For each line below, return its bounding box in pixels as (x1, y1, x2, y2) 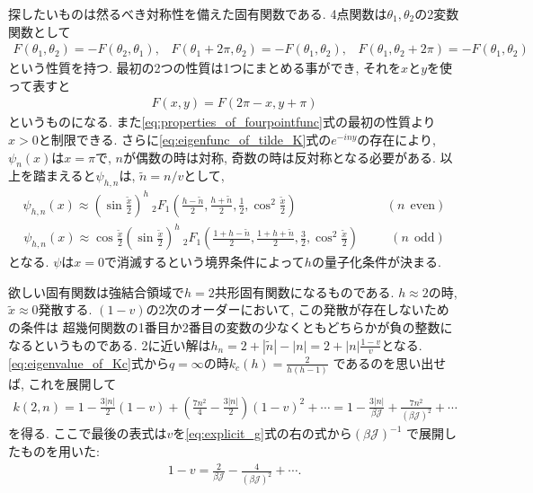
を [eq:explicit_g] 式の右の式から (173, 424, 352, 443)
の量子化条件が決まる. (311, 252, 441, 271)
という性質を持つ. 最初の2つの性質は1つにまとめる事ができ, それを (8, 58, 402, 77)
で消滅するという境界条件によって (103, 252, 305, 271)
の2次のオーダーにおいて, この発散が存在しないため (146, 300, 449, 319)
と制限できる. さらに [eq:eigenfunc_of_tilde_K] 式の (38, 130, 332, 149)
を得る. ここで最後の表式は (8, 424, 167, 443)
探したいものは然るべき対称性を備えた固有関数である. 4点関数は (8, 4, 387, 22)
